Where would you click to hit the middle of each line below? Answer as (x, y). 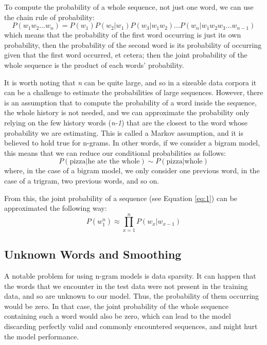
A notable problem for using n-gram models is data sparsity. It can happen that (130, 276)
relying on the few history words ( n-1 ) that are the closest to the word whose (126, 122)
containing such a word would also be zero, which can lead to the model (118, 316)
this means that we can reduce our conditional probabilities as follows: (115, 152)
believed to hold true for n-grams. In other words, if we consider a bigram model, (132, 143)
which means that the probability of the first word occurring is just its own (123, 35)
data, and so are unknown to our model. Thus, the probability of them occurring (132, 296)
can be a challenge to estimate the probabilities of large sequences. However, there (134, 92)
